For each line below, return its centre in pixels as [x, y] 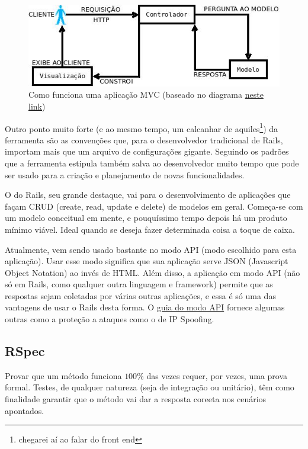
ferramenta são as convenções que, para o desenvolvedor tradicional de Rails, [144, 139]
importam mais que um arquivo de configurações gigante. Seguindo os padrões [147, 151]
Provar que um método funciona [63, 375]
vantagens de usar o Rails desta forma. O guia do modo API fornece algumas [145, 307]
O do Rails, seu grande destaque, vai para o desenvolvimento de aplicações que [148, 195]
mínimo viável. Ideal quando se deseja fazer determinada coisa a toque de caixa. [150, 229]
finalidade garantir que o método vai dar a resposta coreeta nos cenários [136, 399]
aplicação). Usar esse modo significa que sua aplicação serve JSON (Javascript [147, 261]
